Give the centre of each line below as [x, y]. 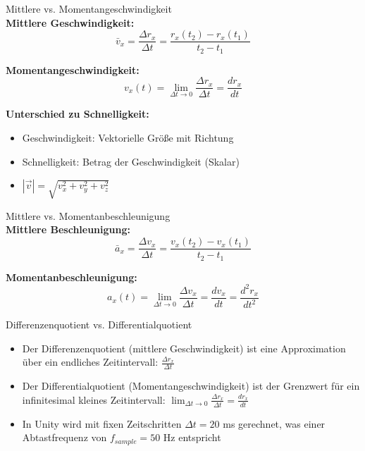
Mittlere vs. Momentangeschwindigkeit [89, 8]
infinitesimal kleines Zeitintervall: [94, 399]
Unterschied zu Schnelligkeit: [78, 114]
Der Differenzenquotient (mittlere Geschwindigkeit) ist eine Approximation [184, 348]
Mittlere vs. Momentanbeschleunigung [88, 215]
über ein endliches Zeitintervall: [90, 362]
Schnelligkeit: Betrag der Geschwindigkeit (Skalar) [131, 161]
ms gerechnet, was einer [274, 423]
